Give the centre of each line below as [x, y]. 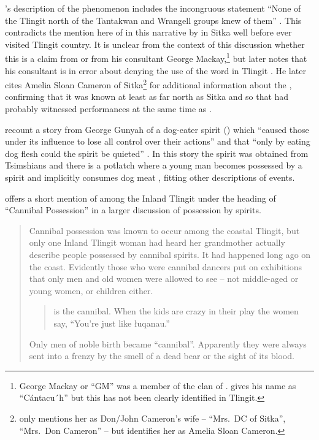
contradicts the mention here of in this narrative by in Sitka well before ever [148, 32]
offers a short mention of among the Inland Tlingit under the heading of [140, 198]
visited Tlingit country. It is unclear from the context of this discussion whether [155, 44]
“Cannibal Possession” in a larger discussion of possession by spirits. [133, 210]
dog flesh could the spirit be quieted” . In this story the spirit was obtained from [157, 153]
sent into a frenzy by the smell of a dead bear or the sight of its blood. [162, 356]
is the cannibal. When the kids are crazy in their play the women [176, 311]
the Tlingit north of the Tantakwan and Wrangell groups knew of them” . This [153, 20]
